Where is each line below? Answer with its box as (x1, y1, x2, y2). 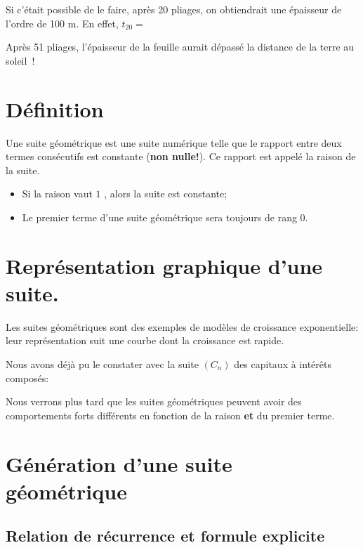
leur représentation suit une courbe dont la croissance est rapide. (6, 333, 284, 348)
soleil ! (6, 53, 35, 67)
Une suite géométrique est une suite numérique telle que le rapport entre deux (6, 135, 342, 150)
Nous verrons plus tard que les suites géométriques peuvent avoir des (6, 394, 302, 409)
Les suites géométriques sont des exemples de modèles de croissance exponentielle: (6, 319, 359, 334)
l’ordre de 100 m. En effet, (6, 15, 119, 30)
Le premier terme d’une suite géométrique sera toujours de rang (22, 209, 297, 224)
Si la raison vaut (22, 186, 93, 201)
